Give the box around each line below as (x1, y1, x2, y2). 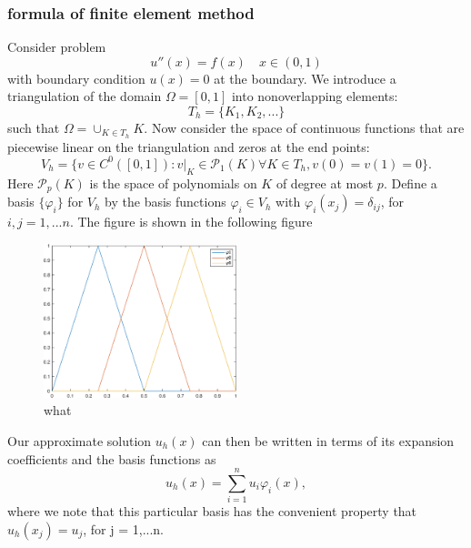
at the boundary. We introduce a (214, 68, 396, 87)
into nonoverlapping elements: (231, 86, 398, 106)
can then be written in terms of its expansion (202, 431, 455, 450)
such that (7, 118, 60, 137)
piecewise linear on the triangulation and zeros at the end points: (7, 137, 370, 156)
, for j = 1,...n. (83, 519, 164, 538)
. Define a (383, 173, 437, 192)
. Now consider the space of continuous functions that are (144, 118, 465, 137)
